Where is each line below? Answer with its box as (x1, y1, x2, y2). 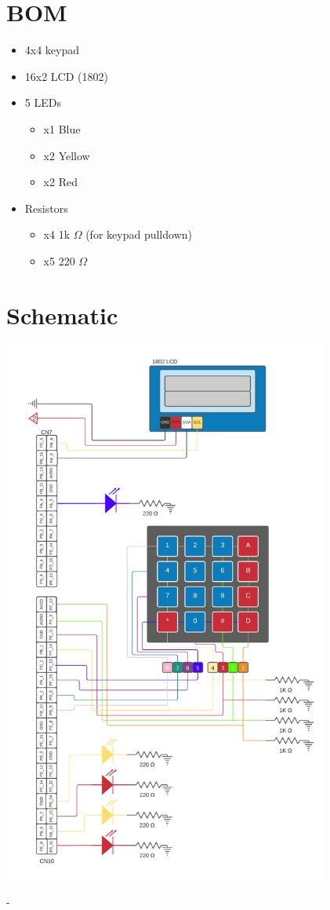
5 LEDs (24, 94, 61, 111)
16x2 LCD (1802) (24, 68, 108, 84)
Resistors (24, 199, 68, 216)
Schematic (6, 298, 118, 331)
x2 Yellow (43, 147, 90, 163)
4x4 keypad (24, 42, 80, 58)
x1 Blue (43, 120, 81, 137)
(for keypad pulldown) (85, 226, 192, 243)
